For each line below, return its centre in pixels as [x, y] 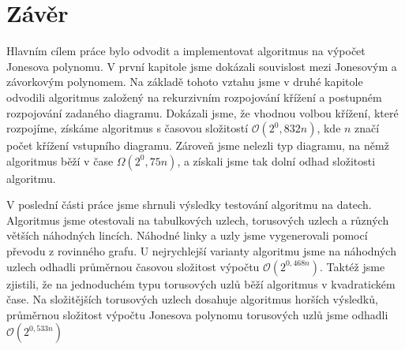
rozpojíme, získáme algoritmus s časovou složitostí [127, 128]
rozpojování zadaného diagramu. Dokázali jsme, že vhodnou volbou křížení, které [202, 112]
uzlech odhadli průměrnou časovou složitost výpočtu [133, 266]
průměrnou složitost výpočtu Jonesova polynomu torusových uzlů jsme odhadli [197, 314]
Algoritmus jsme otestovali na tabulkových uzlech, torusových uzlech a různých [198, 220]
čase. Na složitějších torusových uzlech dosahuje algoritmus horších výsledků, [192, 299]
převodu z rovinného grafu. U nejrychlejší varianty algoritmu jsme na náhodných [201, 251]
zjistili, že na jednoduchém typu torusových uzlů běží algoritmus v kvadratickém [201, 283]
